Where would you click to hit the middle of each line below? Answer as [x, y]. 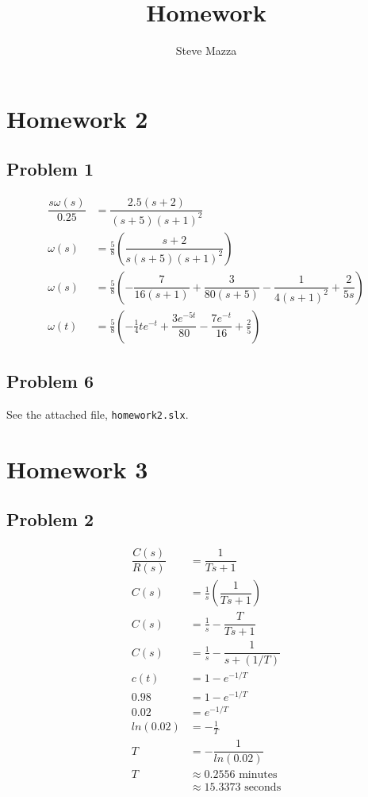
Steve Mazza [206, 50]
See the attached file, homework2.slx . [98, 414]
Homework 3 [77, 468]
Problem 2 [50, 519]
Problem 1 [50, 169]
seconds [263, 788]
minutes [258, 775]
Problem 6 [50, 381]
